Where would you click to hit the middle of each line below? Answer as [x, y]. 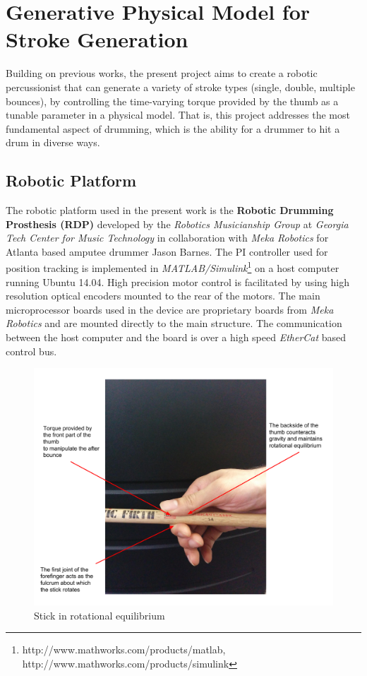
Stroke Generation [97, 39]
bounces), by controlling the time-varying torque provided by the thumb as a [172, 101]
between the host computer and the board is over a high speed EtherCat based [176, 337]
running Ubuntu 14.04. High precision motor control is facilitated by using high [178, 281]
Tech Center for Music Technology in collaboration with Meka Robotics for [167, 238]
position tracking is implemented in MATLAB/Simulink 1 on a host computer [173, 267]
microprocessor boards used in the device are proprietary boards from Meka [170, 309]
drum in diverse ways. [53, 142]
